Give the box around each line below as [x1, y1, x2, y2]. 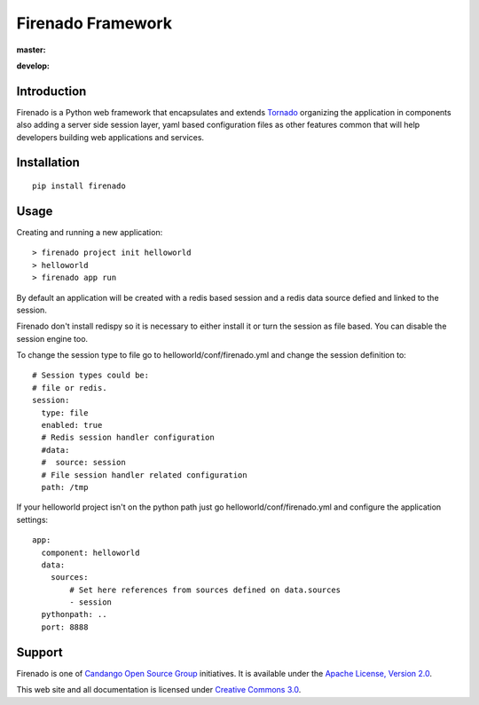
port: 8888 [41, 622, 89, 632]
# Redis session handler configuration [41, 432, 215, 443]
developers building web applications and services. [16, 131, 204, 142]
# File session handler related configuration [41, 470, 247, 479]
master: [16, 44, 46, 55]
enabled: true [41, 420, 103, 431]
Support [16, 645, 63, 660]
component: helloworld [41, 547, 140, 558]
